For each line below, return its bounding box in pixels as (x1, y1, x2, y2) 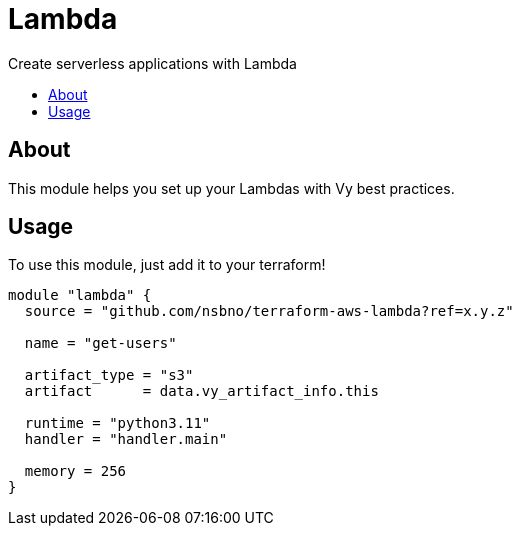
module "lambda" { (8, 287, 152, 304)
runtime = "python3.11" (24, 415, 211, 432)
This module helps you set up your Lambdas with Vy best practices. (8, 179, 455, 197)
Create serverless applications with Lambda (8, 54, 297, 72)
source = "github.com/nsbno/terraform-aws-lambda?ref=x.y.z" (24, 303, 514, 320)
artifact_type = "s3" (24, 367, 194, 384)
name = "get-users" (24, 335, 177, 352)
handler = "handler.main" (24, 431, 228, 448)
